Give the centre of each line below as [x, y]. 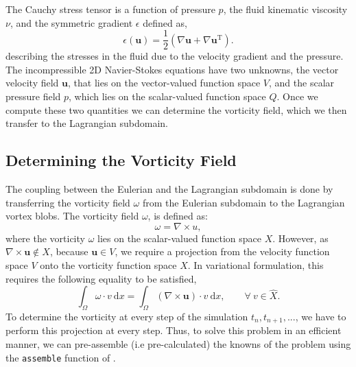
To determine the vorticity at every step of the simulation [127, 316]
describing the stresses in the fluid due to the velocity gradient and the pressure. [175, 56]
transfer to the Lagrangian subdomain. [87, 123]
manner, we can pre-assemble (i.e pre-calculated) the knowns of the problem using [178, 344]
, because [69, 251]
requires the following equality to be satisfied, [101, 278]
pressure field [33, 96]
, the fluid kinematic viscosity [285, 9]
